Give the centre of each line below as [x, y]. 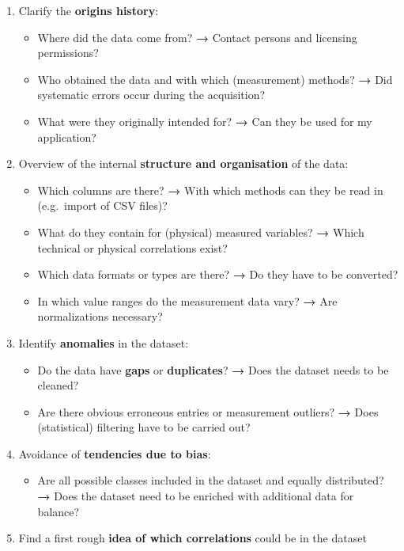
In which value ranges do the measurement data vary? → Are [187, 300]
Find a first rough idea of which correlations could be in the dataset [193, 538]
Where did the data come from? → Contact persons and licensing [197, 37]
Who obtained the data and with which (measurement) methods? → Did [215, 79]
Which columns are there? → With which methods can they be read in [210, 190]
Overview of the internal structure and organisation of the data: [183, 163]
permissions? [68, 53]
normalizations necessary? [100, 316]
